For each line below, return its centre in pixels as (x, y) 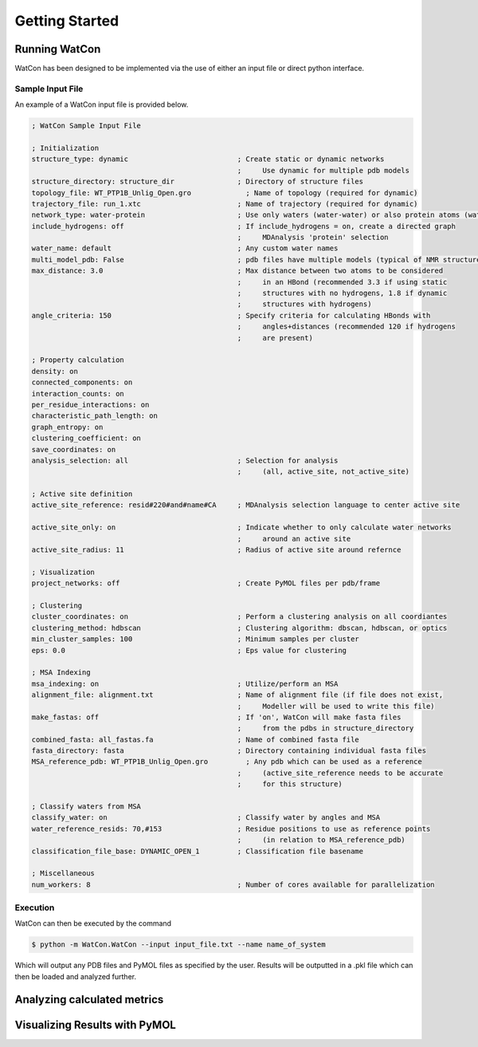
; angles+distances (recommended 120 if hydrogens (346, 327)
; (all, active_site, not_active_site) (323, 472)
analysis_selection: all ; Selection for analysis (185, 460)
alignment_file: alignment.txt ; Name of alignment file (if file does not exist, (237, 695)
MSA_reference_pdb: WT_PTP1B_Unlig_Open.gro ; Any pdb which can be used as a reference (227, 762)
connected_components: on (82, 382)
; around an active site (294, 539)
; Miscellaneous (63, 874)
